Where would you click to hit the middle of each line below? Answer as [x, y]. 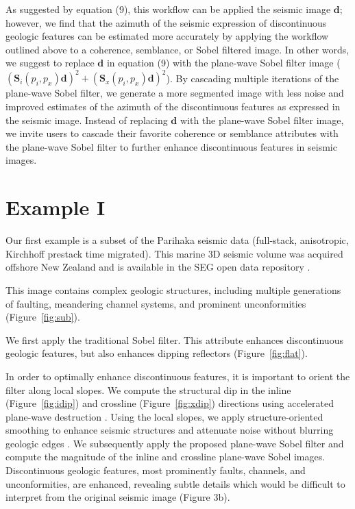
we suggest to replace [50, 63]
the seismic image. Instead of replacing [87, 120]
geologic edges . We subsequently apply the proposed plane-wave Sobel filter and [175, 443]
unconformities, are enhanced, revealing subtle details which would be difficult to [175, 483]
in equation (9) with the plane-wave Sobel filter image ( [223, 63]
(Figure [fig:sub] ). [43, 317]
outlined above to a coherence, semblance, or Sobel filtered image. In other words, [177, 49]
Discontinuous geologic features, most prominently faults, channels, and [156, 470]
